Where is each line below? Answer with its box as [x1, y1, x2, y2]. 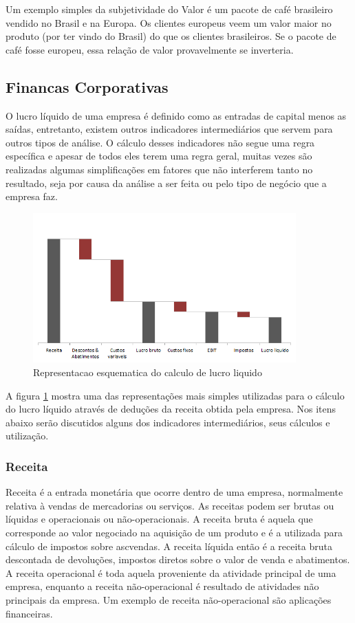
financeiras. [6, 606, 53, 620]
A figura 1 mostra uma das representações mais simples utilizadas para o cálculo [6, 388, 345, 402]
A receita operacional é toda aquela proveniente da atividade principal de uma [6, 565, 336, 580]
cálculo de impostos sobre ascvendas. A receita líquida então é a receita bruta [6, 538, 332, 553]
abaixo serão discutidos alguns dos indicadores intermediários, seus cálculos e [6, 415, 330, 429]
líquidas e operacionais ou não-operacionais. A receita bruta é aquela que [6, 512, 313, 526]
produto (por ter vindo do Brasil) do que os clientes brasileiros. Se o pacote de [6, 29, 336, 43]
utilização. [6, 428, 49, 443]
